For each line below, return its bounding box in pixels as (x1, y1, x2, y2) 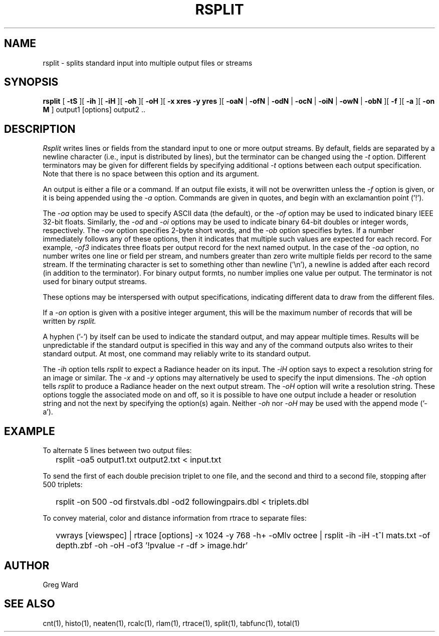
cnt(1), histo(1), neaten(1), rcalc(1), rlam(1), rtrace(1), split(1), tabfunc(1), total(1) (43, 618, 300, 627)
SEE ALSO (4, 597, 55, 610)
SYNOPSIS (4, 76, 59, 89)
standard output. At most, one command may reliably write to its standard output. (43, 349, 311, 358)
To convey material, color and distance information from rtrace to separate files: (43, 514, 307, 523)
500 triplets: (43, 480, 83, 489)
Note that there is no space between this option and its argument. (43, 169, 259, 178)
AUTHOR (4, 559, 50, 572)
